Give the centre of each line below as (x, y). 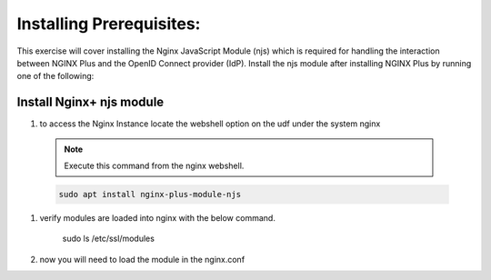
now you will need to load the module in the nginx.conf (142, 259)
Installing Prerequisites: (109, 24)
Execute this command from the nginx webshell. (154, 166)
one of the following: (55, 76)
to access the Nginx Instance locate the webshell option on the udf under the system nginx (210, 124)
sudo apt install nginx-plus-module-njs (150, 194)
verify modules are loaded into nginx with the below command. (158, 217)
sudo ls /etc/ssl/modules (108, 239)
